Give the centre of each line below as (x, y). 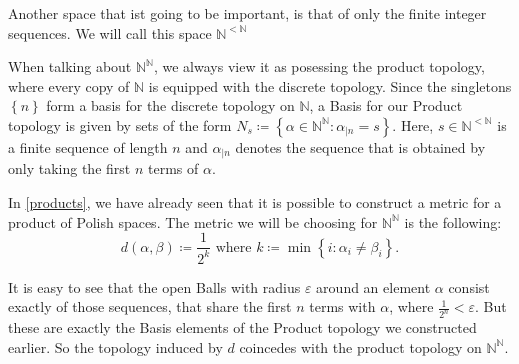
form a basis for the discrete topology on (170, 105)
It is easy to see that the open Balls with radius (154, 286)
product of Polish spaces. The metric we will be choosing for (193, 221)
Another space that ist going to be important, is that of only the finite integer (247, 13)
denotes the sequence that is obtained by (360, 146)
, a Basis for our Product (386, 105)
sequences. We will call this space (110, 32)
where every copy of (69, 85)
